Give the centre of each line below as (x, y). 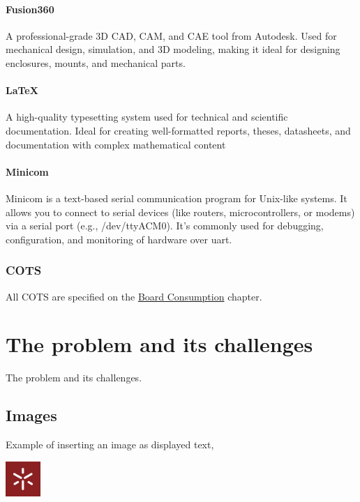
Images (31, 415)
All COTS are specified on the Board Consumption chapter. (134, 296)
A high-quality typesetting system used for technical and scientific (147, 117)
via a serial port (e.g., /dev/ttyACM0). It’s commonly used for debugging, (165, 226)
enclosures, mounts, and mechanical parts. (96, 62)
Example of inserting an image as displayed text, (110, 444)
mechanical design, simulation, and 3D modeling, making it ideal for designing (173, 49)
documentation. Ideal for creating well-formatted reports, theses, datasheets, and (178, 130)
